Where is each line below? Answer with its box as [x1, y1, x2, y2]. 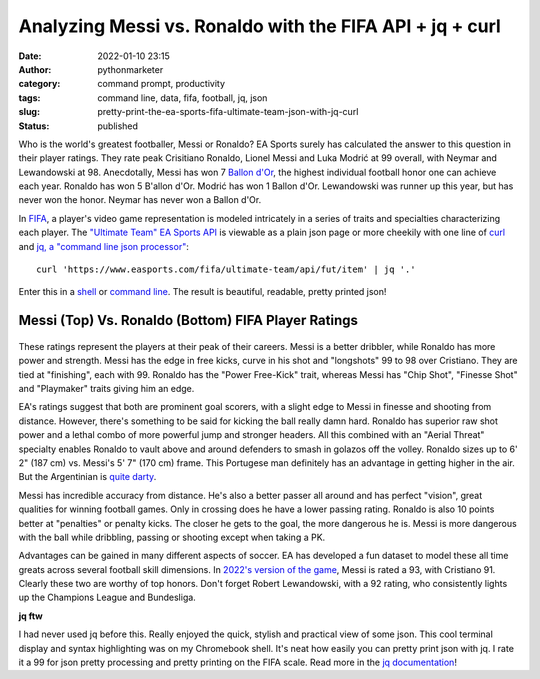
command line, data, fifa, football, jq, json [97, 91, 268, 104]
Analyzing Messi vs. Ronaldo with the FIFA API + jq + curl [18, 15, 502, 37]
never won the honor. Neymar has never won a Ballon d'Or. [18, 194, 262, 206]
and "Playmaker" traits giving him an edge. [18, 382, 195, 394]
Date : [18, 50, 42, 62]
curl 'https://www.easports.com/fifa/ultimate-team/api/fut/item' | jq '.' [36, 264, 416, 275]
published [97, 120, 139, 132]
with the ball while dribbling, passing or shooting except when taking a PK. [18, 531, 326, 543]
